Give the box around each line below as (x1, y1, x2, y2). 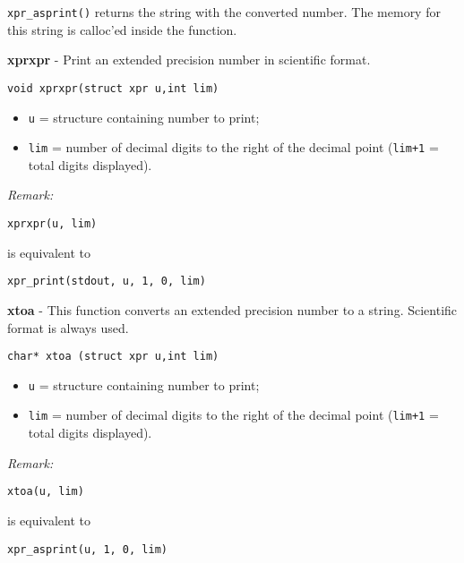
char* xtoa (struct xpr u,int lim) (7, 350, 219, 363)
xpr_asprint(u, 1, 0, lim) (7, 542, 168, 556)
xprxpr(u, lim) (7, 218, 98, 230)
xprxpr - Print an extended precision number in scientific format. (7, 50, 371, 69)
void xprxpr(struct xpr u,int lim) (7, 81, 219, 95)
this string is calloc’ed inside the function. (7, 20, 237, 38)
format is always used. (7, 318, 129, 337)
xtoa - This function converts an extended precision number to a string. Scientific (7, 300, 458, 319)
